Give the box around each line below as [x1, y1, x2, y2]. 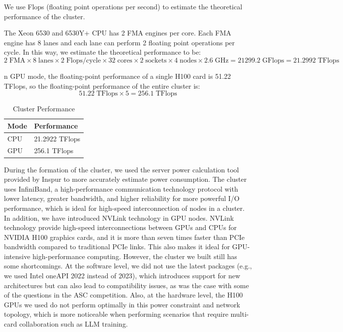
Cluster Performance [13, 103, 75, 114]
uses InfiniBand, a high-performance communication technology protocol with [4, 183, 238, 194]
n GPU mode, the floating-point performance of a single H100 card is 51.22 [4, 70, 231, 81]
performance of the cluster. [4, 11, 85, 21]
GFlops [262, 57, 284, 64]
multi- [230, 309, 249, 319]
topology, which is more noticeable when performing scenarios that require [4, 309, 228, 319]
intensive [4, 251, 31, 261]
